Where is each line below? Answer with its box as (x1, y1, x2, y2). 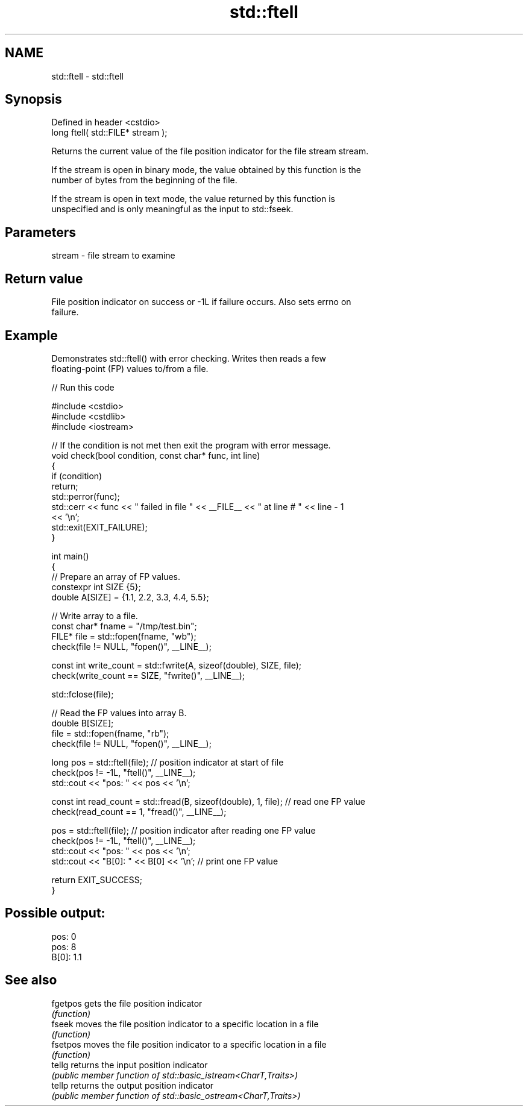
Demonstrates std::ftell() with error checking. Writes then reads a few (51, 353, 326, 364)
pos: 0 (51, 931, 77, 942)
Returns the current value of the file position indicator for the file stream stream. (51, 146, 369, 157)
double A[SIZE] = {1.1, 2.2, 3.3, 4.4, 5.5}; (51, 591, 209, 602)
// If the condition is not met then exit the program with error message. (51, 439, 331, 450)
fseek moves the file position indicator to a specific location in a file (51, 1018, 319, 1029)
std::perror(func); (51, 491, 120, 502)
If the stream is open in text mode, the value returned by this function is (51, 194, 335, 204)
